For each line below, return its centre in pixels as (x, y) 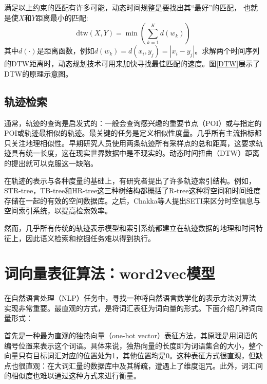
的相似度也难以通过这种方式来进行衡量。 (72, 376)
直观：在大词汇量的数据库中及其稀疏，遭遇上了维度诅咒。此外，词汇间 (144, 365)
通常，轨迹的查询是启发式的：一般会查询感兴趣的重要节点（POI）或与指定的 (133, 123)
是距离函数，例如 (65, 51)
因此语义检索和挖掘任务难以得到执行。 (90, 238)
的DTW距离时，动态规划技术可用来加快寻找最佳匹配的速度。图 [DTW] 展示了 (132, 63)
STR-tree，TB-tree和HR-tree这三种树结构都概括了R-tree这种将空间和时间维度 (132, 190)
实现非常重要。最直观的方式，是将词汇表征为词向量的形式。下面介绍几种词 (130, 308)
